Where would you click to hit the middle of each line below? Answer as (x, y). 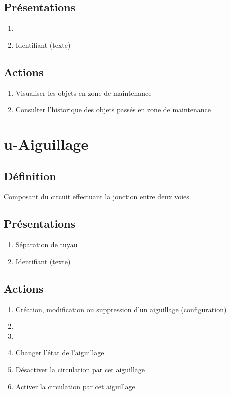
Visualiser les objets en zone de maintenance (84, 93)
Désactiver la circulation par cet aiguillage (80, 369)
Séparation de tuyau (47, 245)
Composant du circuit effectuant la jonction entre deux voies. (98, 197)
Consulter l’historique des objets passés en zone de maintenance (113, 110)
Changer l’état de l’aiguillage (60, 353)
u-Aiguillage (46, 144)
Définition (30, 176)
